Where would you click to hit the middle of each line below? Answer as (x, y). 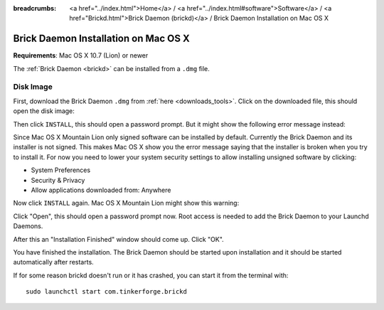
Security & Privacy (58, 180)
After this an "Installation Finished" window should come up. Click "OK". (118, 239)
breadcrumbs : (35, 8)
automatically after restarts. (53, 262)
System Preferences (61, 170)
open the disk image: (44, 111)
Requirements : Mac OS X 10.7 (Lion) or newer (81, 55)
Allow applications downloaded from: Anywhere (101, 190)
